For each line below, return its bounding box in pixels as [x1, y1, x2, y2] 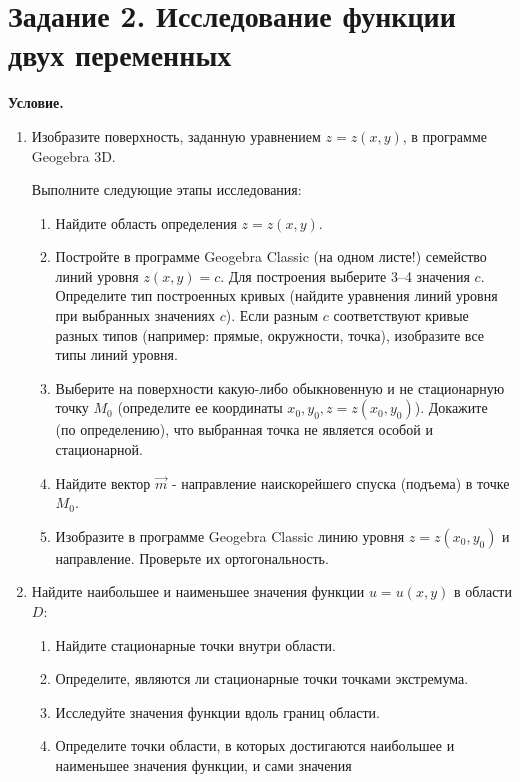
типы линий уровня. [55, 344, 178, 365]
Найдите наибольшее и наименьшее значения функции [31, 581, 365, 602]
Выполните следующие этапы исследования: [31, 179, 302, 200]
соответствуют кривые [333, 305, 469, 326]
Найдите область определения [55, 212, 237, 233]
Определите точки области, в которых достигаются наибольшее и [55, 735, 455, 756]
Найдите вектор [55, 472, 151, 493]
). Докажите [414, 397, 488, 418]
